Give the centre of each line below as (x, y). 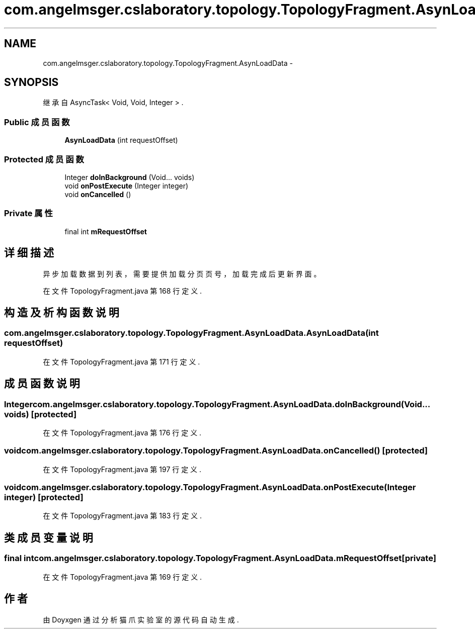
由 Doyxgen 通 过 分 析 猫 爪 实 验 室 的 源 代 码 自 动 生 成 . (141, 619)
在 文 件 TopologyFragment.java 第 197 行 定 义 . (122, 469)
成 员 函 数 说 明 (42, 384)
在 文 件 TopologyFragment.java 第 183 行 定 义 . (123, 516)
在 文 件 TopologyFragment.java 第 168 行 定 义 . (123, 291)
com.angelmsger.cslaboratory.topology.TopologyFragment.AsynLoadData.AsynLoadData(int (191, 333)
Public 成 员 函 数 (37, 122)
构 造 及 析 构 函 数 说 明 (62, 312)
